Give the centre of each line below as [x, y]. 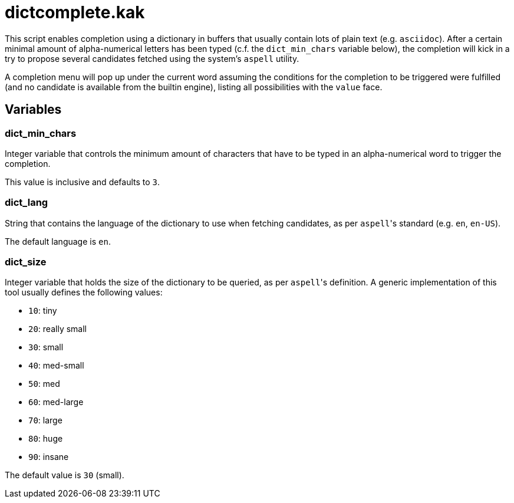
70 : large [45, 420]
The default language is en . [58, 241]
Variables [33, 110]
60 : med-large [56, 402]
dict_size [26, 262]
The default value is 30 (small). [65, 475]
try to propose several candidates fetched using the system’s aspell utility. [152, 58]
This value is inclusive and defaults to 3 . [83, 182]
